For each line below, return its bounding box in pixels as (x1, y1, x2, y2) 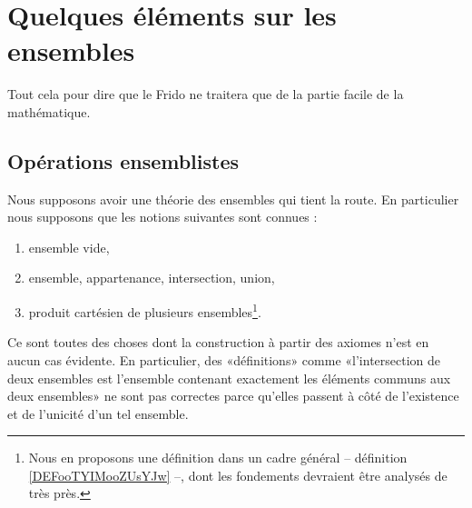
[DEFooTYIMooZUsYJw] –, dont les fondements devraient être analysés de (28, 465, 447, 484)
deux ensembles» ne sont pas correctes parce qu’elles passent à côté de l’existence (7, 386, 459, 405)
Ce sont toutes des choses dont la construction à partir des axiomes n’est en (7, 333, 429, 352)
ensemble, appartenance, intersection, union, (28, 268, 275, 287)
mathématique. (7, 102, 91, 121)
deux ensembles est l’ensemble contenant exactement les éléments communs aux (7, 368, 451, 387)
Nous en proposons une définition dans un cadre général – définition (28, 448, 408, 467)
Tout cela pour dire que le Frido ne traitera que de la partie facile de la (7, 85, 404, 104)
